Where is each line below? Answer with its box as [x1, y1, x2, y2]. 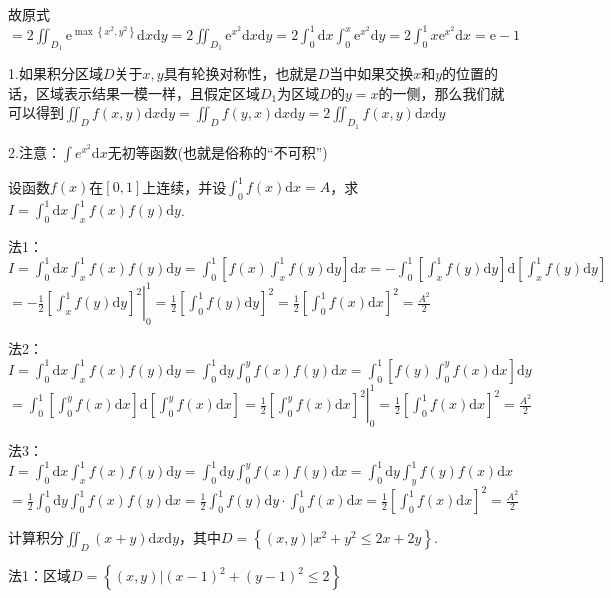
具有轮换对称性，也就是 [163, 63, 318, 84]
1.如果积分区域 [8, 63, 103, 84]
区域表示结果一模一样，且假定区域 [35, 82, 260, 103]
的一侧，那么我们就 [378, 82, 505, 103]
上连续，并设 [142, 176, 227, 197]
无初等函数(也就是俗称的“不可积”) [107, 141, 328, 162]
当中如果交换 [329, 63, 414, 84]
